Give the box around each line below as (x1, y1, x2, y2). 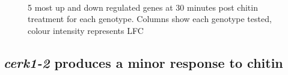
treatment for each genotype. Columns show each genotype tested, (28, 12, 272, 25)
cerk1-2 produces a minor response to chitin (4, 53, 283, 71)
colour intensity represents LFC (28, 24, 144, 36)
